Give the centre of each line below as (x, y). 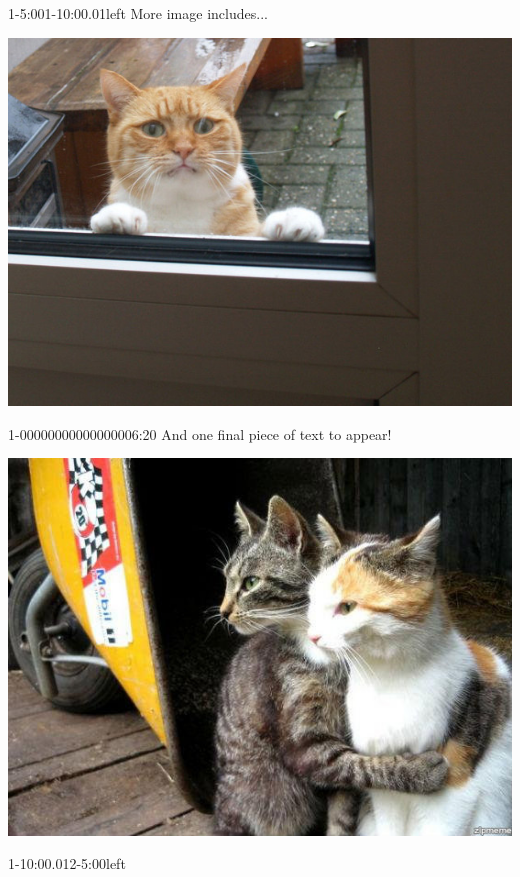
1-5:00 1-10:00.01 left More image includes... (138, 13)
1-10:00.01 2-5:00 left (67, 863)
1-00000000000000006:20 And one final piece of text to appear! (200, 433)
